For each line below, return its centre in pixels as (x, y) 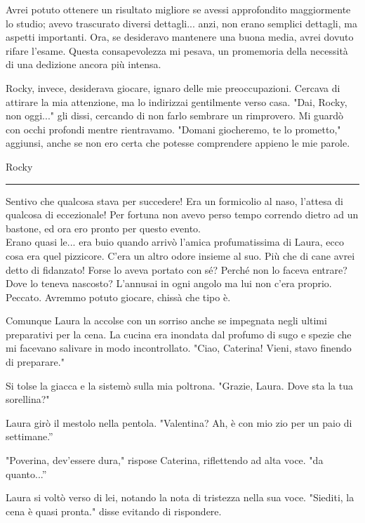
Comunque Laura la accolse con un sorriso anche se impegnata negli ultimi (166, 320)
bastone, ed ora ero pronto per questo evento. (103, 228)
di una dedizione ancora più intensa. (84, 64)
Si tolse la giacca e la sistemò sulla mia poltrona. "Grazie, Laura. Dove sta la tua (180, 385)
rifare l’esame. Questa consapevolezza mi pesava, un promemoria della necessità (177, 50)
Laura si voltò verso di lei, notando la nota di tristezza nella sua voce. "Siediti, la (180, 497)
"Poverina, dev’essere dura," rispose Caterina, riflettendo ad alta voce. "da (165, 460)
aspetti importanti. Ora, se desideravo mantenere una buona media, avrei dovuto (180, 37)
